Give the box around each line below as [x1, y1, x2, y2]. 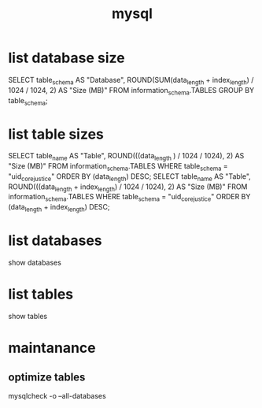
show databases [8, 258, 61, 267]
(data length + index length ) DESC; [8, 202, 110, 213]
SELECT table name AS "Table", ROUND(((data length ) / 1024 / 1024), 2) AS [8, 151, 245, 162]
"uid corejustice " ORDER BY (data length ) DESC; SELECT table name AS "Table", [8, 171, 252, 183]
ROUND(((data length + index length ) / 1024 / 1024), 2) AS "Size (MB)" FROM [8, 182, 248, 193]
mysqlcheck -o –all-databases [8, 391, 106, 400]
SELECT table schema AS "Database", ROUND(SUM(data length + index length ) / [8, 75, 254, 87]
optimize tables [8, 370, 86, 384]
